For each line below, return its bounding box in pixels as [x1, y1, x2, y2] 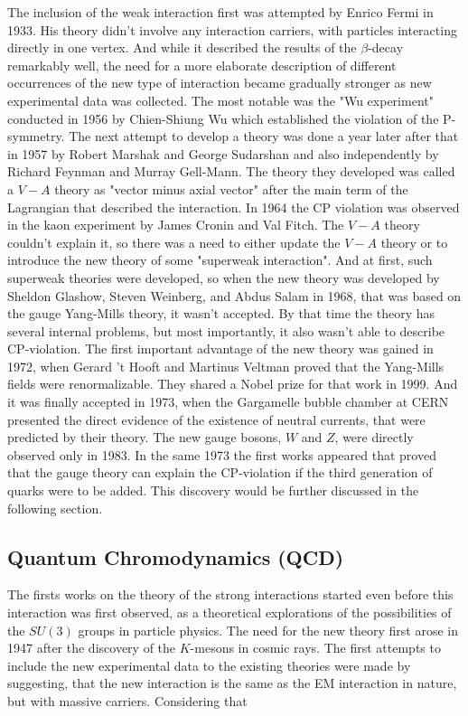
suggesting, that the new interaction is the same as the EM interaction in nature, [7, 674, 457, 692]
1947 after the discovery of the [7, 638, 176, 657]
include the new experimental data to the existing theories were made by [7, 655, 411, 674]
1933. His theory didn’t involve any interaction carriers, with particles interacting [7, 20, 457, 39]
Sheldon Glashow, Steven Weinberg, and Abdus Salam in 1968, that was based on [7, 286, 462, 305]
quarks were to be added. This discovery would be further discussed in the [7, 481, 419, 500]
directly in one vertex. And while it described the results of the [7, 38, 357, 57]
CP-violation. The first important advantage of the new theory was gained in [7, 339, 434, 358]
